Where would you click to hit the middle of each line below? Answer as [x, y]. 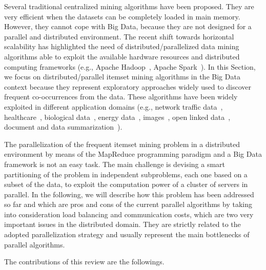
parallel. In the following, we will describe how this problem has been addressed [129, 194]
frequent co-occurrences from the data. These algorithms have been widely [121, 97]
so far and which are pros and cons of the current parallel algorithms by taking [128, 204]
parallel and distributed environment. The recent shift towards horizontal [119, 36]
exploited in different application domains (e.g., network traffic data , [114, 106]
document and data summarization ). [63, 127]
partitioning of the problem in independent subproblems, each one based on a [126, 174]
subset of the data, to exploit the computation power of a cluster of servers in [126, 184]
